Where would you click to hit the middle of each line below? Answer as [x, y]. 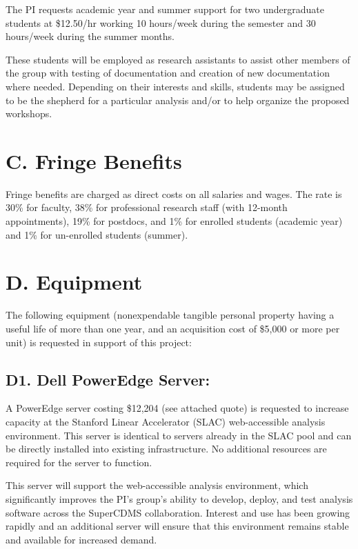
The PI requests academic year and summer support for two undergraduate [165, 9]
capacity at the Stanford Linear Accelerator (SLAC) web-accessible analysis [166, 421]
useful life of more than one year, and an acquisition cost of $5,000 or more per [173, 328]
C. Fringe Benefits [94, 160]
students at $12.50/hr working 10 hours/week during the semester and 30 [161, 22]
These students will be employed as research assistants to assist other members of [178, 59]
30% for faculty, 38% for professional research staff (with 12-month [147, 207]
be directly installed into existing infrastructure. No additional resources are [166, 449]
